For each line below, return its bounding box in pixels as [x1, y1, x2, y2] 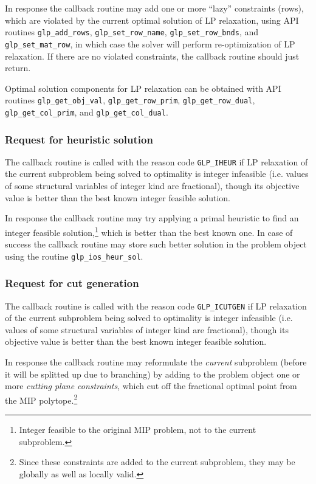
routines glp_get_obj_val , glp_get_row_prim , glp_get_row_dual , [5, 94, 255, 106]
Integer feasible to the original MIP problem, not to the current [19, 423, 256, 436]
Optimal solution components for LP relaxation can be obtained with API [5, 81, 281, 94]
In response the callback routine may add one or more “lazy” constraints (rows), [5, 2, 304, 14]
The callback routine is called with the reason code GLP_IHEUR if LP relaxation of [5, 155, 308, 168]
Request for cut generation [5, 275, 139, 291]
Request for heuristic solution [5, 131, 153, 147]
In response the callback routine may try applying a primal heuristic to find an [5, 212, 299, 224]
